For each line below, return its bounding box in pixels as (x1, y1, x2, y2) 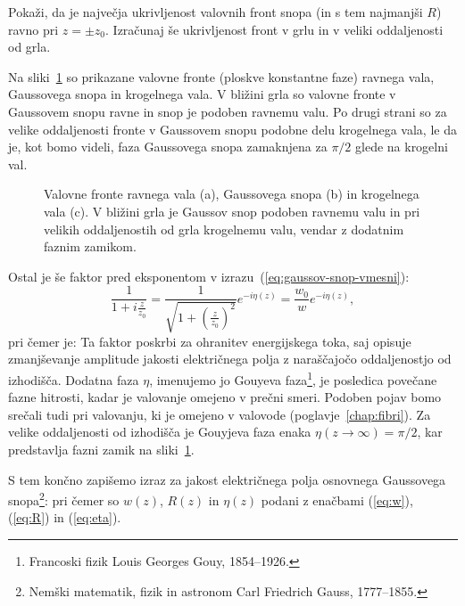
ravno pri (8, 20, 59, 38)
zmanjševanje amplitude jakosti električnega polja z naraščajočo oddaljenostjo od (8, 349, 452, 368)
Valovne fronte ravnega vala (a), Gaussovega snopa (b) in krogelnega (44, 184, 419, 203)
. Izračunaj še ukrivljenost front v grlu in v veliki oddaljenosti (105, 20, 444, 38)
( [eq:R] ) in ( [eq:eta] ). (8, 508, 121, 527)
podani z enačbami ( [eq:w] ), (261, 490, 413, 509)
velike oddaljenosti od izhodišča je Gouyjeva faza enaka (8, 422, 311, 441)
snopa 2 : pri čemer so (8, 488, 120, 509)
